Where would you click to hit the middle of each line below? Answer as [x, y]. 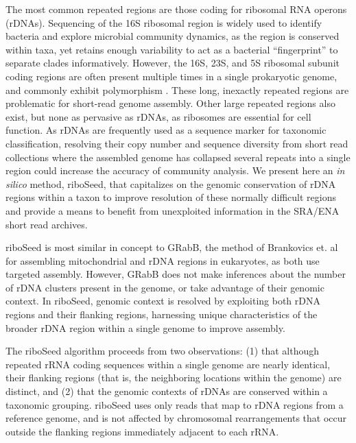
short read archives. [47, 224]
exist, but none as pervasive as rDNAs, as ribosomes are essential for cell [158, 116]
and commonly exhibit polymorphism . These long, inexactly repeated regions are [177, 89]
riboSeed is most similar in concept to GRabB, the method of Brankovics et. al [172, 247]
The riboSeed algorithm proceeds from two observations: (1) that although [163, 351]
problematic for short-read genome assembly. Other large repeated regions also [170, 103]
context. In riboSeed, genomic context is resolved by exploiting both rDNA [163, 301]
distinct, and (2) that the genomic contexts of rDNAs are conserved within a [167, 391]
